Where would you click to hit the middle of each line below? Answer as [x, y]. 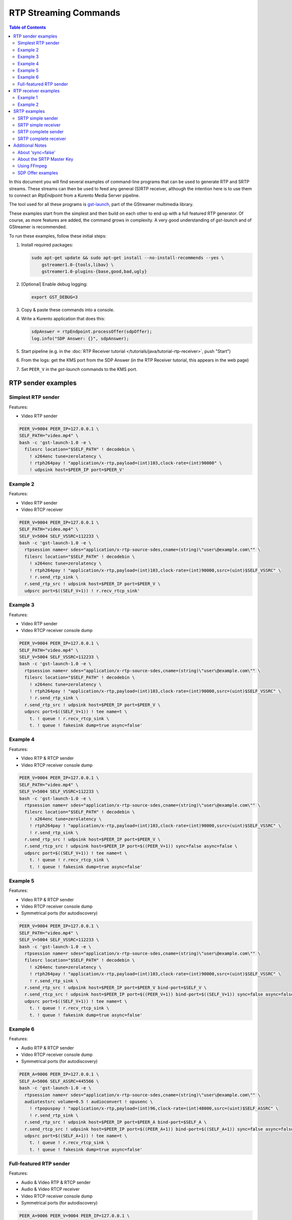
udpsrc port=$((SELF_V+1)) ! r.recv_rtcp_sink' [82, 591]
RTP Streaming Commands [65, 13]
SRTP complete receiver [42, 139]
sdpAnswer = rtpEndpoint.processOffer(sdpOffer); [92, 332]
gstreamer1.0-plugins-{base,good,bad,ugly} [94, 272]
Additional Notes [30, 145]
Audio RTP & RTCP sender [47, 1048]
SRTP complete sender [41, 132]
